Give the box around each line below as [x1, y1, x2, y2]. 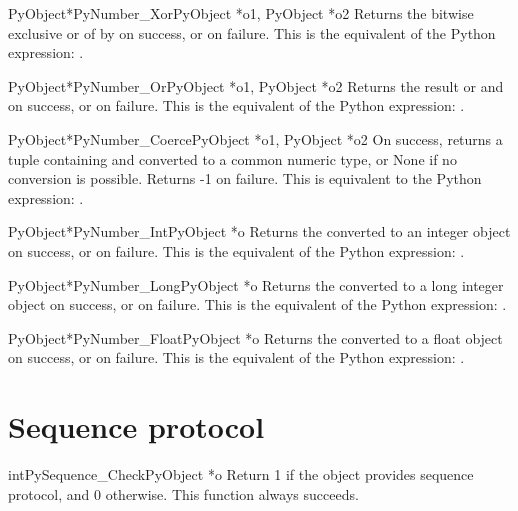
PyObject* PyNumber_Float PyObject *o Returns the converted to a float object [8, 327, 503, 348]
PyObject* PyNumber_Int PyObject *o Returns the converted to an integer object [8, 221, 511, 242]
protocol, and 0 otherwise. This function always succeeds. [8, 483, 359, 504]
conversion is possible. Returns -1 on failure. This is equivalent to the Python [8, 168, 482, 189]
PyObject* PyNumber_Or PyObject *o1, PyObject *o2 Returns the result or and [8, 75, 504, 96]
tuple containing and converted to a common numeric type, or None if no [8, 148, 457, 169]
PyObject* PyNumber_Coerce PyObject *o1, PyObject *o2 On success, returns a [8, 128, 503, 149]
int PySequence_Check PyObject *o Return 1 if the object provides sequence [8, 464, 474, 485]
